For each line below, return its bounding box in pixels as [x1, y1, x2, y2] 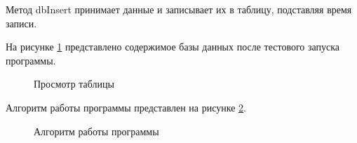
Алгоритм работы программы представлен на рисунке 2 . [6, 100, 246, 114]
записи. [6, 15, 37, 30]
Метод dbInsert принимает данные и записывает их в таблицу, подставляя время [6, 2, 352, 16]
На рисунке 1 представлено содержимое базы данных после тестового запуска [6, 39, 340, 54]
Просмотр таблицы [34, 76, 114, 91]
